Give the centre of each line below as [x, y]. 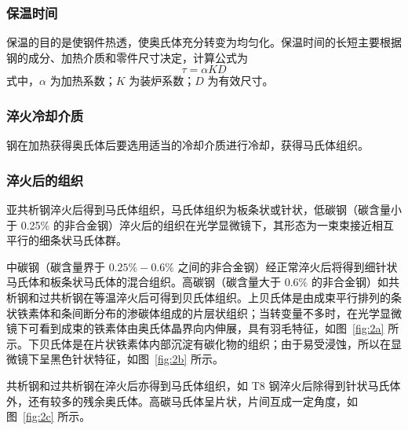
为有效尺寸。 [240, 81]
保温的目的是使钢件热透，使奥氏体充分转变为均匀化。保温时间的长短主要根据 [204, 42]
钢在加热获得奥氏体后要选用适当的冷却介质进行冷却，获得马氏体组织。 [188, 145]
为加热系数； [83, 81]
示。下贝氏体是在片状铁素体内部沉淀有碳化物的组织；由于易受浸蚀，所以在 [199, 343]
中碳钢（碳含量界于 [56, 266]
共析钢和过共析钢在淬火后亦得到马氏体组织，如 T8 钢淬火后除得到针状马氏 [198, 385]
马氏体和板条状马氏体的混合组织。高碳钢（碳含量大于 [144, 282]
